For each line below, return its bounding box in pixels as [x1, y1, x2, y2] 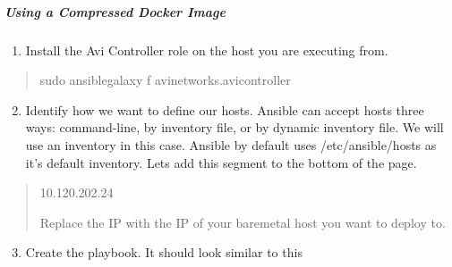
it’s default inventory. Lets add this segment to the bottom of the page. [25, 153, 417, 171]
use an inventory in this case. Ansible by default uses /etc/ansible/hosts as [25, 135, 437, 154]
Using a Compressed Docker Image [4, 2, 226, 21]
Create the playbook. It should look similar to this [25, 243, 303, 262]
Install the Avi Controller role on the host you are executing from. [25, 40, 388, 59]
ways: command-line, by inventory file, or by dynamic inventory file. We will [25, 118, 444, 137]
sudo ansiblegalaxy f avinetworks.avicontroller [39, 71, 291, 89]
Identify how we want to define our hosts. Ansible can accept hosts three [25, 100, 424, 119]
